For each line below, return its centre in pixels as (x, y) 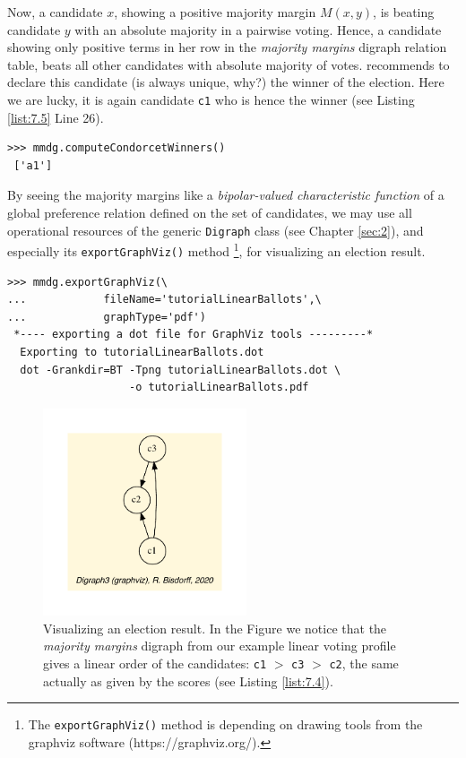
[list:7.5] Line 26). (56, 117)
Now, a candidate (55, 12)
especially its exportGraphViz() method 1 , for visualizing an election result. (216, 250)
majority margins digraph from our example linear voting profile (220, 646)
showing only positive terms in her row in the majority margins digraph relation (227, 47)
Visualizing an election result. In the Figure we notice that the (215, 628)
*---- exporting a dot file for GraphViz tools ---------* (194, 335)
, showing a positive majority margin (215, 12)
